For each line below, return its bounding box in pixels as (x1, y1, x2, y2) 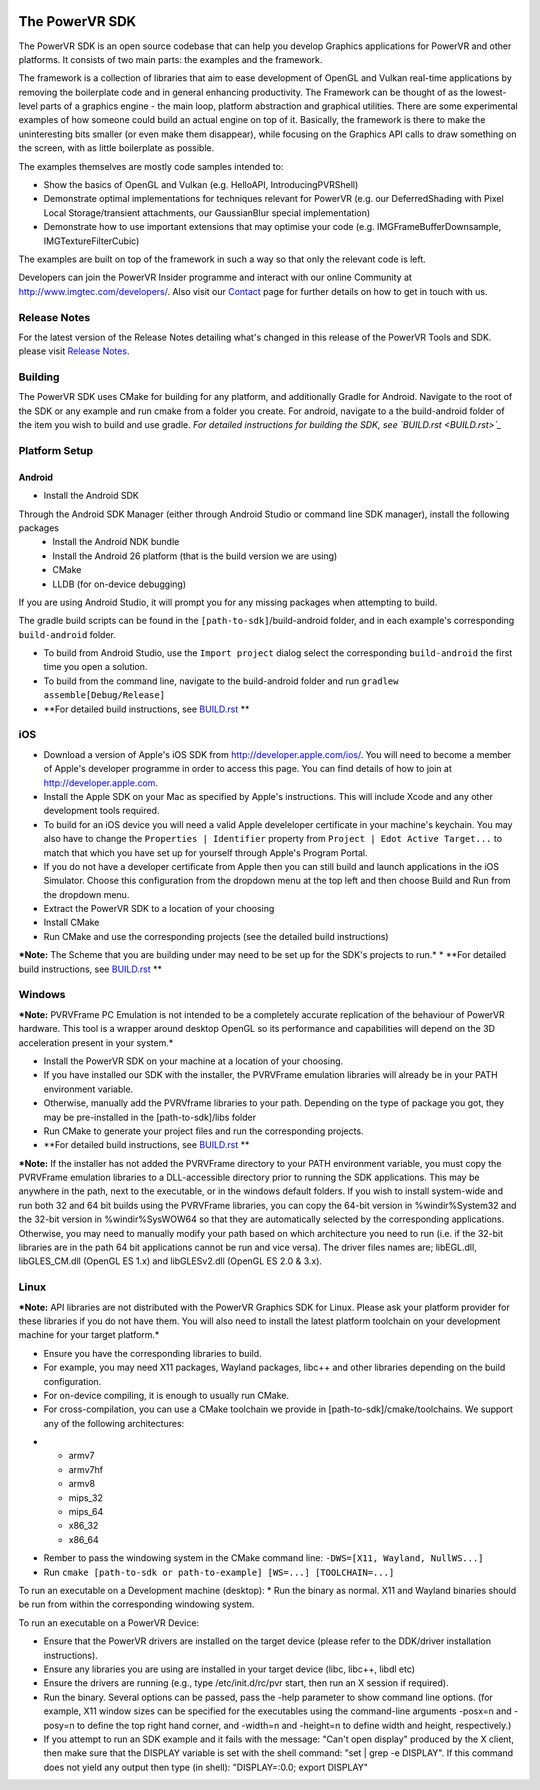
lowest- (475, 86, 507, 98)
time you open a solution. (43, 661, 148, 673)
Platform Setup (18, 443, 94, 457)
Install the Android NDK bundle (52, 536, 180, 548)
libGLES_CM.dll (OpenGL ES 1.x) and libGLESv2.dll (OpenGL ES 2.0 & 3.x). (18, 1255, 323, 1267)
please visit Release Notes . (18, 345, 130, 357)
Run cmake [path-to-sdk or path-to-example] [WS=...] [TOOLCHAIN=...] (43, 1566, 395, 1578)
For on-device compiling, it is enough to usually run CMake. (43, 1389, 290, 1401)
